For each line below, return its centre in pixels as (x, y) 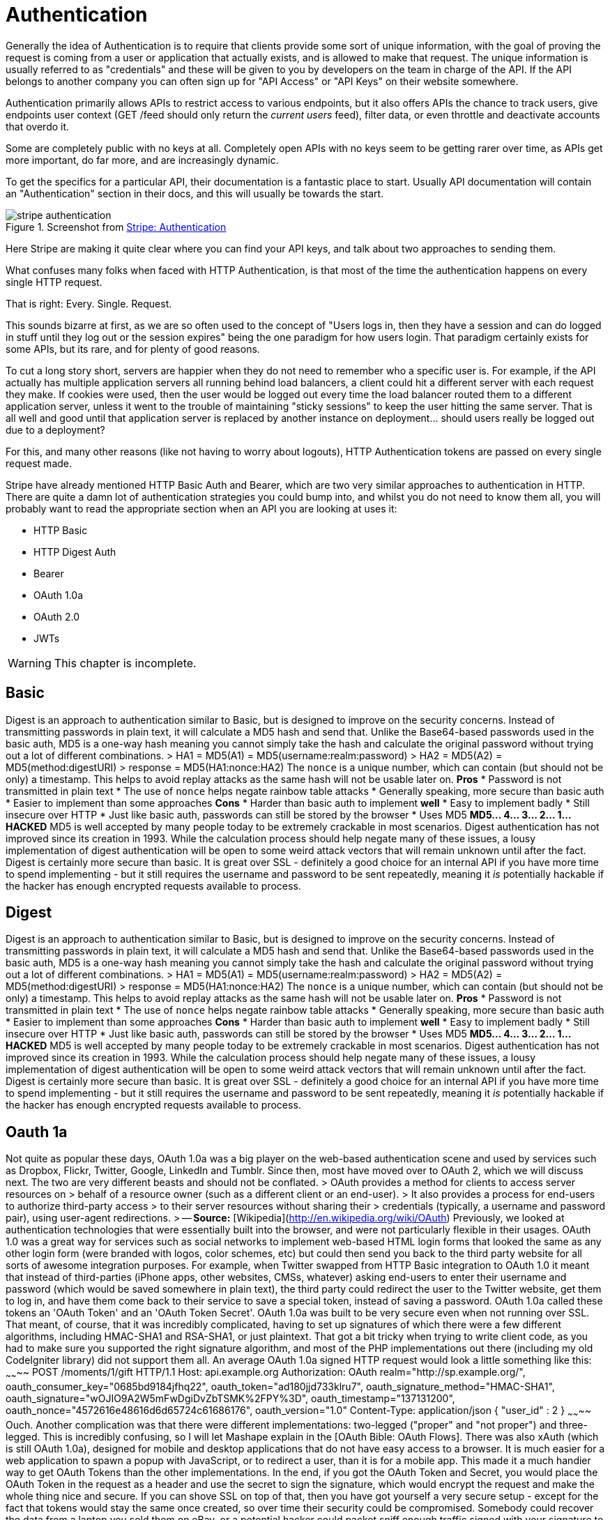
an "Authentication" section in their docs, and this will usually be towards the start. (195, 193)
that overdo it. (38, 126)
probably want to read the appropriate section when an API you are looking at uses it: (201, 508)
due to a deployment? (55, 430)
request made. (39, 463)
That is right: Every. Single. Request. (89, 303)
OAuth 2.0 (57, 616)
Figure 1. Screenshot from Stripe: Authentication (116, 227)
